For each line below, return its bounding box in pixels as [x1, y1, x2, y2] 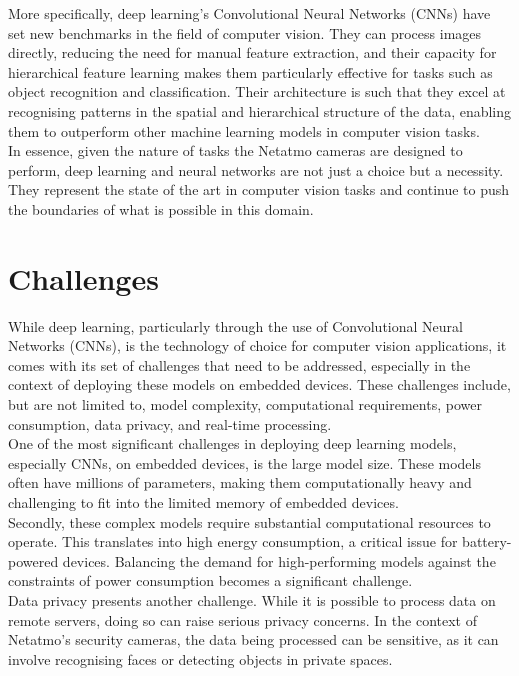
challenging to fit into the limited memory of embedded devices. [8, 492, 399, 512]
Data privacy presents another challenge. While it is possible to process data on [8, 589, 496, 610]
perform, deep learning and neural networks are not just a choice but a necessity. [8, 159, 504, 180]
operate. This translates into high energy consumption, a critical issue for [8, 531, 458, 552]
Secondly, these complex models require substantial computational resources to [8, 511, 491, 532]
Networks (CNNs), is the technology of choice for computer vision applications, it [8, 335, 507, 356]
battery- [462, 531, 512, 552]
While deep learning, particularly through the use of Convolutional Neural [8, 315, 463, 336]
